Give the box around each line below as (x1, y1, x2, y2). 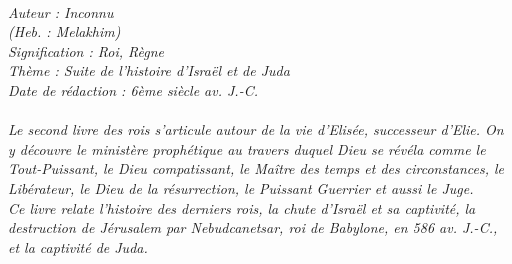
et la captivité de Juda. (8, 236, 148, 257)
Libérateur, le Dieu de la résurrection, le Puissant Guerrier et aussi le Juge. (8, 177, 474, 198)
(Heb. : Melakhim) (8, 21, 121, 42)
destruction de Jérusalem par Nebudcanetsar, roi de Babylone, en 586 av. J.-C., (8, 217, 498, 238)
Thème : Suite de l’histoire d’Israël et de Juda (8, 60, 290, 81)
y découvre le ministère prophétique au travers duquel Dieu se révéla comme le (8, 138, 486, 159)
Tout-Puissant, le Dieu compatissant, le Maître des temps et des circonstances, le (8, 158, 505, 179)
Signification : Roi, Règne (8, 40, 165, 61)
